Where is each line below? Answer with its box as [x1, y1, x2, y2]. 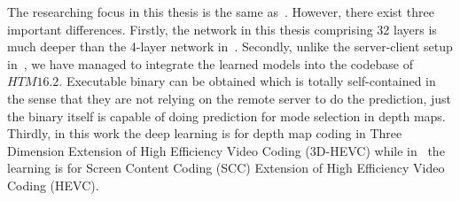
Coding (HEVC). [7, 175, 99, 194]
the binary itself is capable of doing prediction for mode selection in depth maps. [7, 106, 446, 125]
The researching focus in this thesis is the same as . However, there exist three [7, 3, 434, 20]
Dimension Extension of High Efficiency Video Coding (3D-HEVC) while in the [7, 141, 445, 159]
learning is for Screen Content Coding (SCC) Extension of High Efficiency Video [7, 158, 445, 177]
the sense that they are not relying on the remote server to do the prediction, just [7, 89, 452, 107]
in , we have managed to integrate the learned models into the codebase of [7, 54, 413, 73]
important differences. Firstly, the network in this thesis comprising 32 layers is [7, 19, 437, 38]
